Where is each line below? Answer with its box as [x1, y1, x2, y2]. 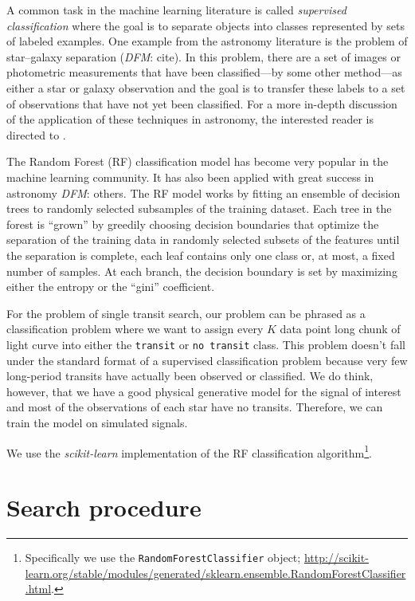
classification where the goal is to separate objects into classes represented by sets [6, 17, 405, 33]
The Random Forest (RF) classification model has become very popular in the [6, 153, 389, 170]
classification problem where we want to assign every [6, 320, 264, 337]
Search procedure [6, 490, 202, 523]
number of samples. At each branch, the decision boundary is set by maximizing [6, 262, 397, 279]
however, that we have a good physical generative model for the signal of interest [6, 383, 401, 399]
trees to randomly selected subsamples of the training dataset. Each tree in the [6, 200, 392, 217]
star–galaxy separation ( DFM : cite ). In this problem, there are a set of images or [6, 48, 401, 65]
